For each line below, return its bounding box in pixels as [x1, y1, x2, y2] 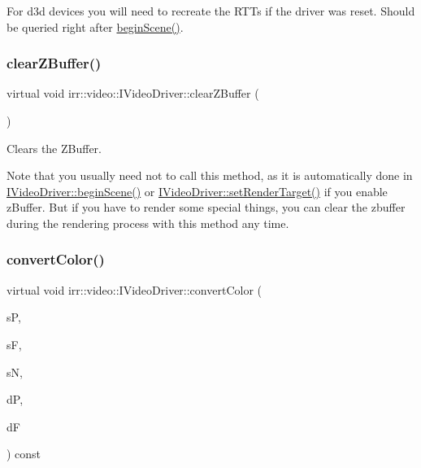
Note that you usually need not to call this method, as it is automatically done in [7, 167, 413, 184]
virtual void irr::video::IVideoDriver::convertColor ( [7, 281, 262, 298]
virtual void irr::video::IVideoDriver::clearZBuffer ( [7, 85, 259, 102]
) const [7, 445, 41, 462]
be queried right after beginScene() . [7, 18, 184, 35]
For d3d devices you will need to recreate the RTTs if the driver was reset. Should [7, 2, 415, 19]
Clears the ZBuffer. [7, 139, 102, 156]
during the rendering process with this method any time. [7, 214, 289, 231]
